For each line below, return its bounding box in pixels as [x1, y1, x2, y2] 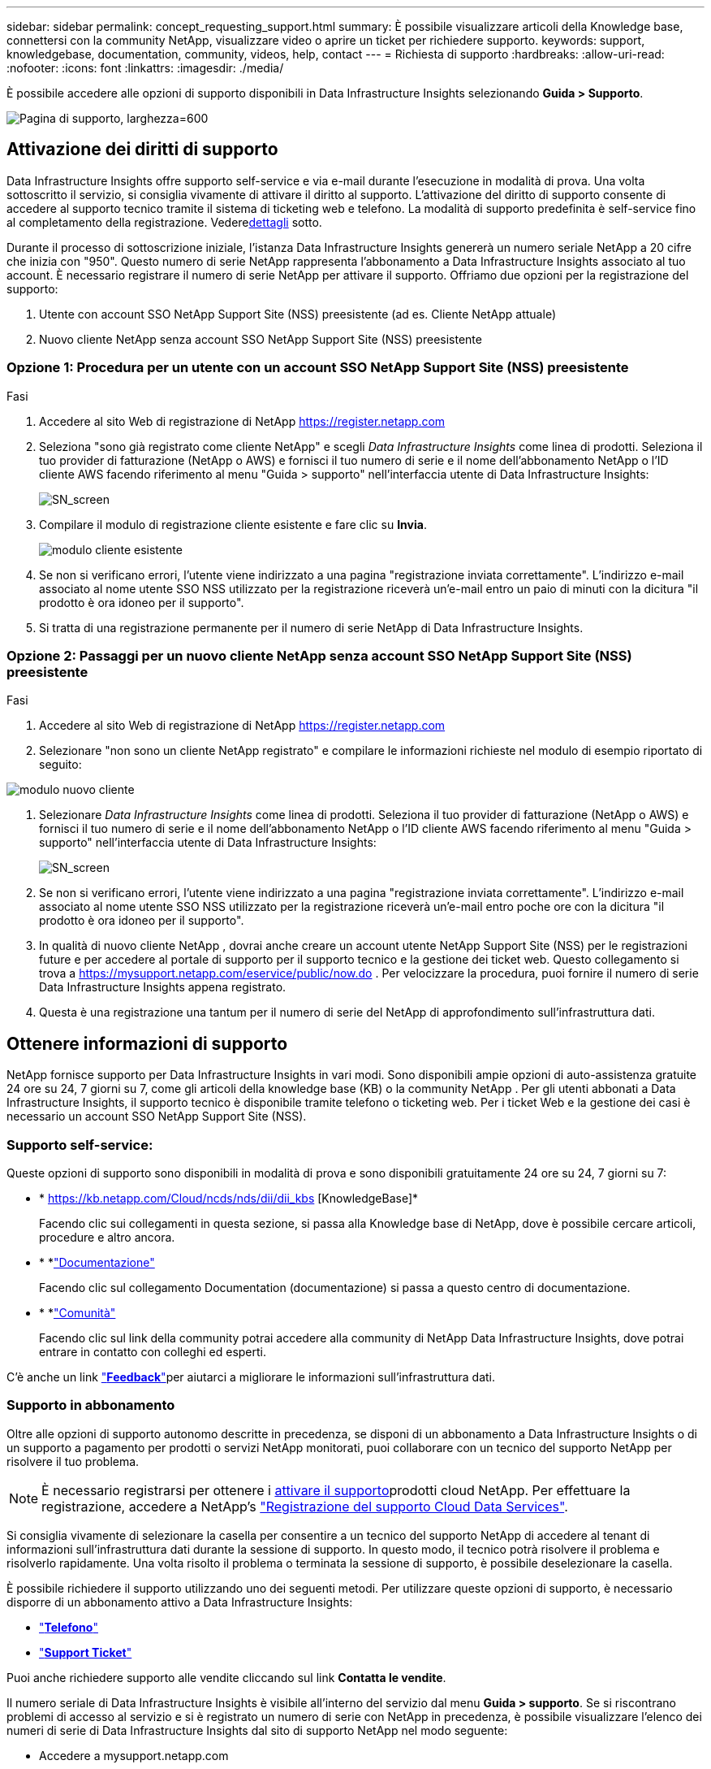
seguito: [39, 757, 82, 772]
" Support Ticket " [39, 1645, 132, 1659]
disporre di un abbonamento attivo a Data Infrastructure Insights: [6, 1594, 353, 1609]
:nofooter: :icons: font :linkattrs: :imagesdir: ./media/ [6, 61, 284, 75]
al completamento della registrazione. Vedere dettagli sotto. [6, 215, 322, 229]
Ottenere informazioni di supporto [6, 1033, 288, 1054]
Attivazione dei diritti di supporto [6, 139, 278, 160]
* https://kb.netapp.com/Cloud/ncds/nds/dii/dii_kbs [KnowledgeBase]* [39, 1190, 419, 1205]
